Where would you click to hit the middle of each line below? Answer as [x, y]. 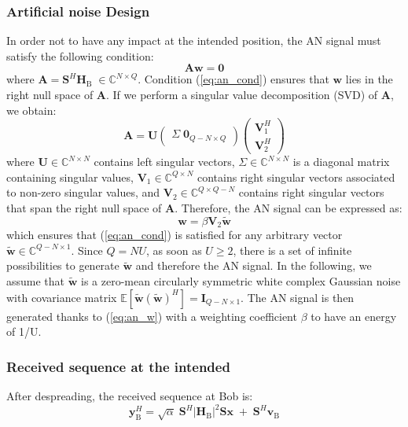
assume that [36, 281]
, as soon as [174, 250]
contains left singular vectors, [164, 162]
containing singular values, [70, 177]
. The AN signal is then [298, 297]
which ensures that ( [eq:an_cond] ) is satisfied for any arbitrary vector [175, 235]
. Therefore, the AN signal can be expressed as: [289, 208]
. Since [87, 250]
